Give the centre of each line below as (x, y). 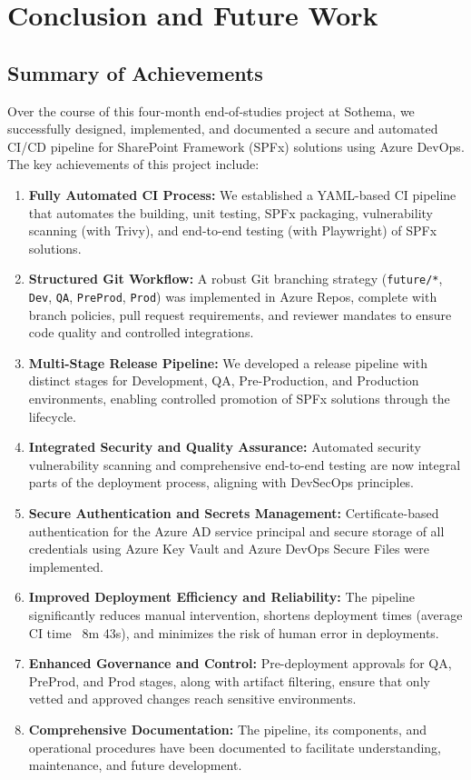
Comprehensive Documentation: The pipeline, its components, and (228, 729)
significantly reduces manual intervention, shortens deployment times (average (245, 614)
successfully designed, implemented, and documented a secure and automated (223, 129)
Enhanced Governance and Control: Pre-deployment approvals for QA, (240, 663)
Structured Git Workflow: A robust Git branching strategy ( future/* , (235, 279)
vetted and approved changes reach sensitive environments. (192, 699)
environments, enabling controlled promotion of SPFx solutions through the (239, 399)
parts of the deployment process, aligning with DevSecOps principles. (221, 482)
